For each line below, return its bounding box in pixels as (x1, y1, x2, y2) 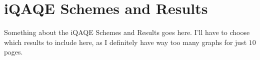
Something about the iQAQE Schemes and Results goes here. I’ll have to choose (4, 27, 250, 37)
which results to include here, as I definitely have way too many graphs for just (4, 36, 247, 47)
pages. (4, 46, 23, 57)
